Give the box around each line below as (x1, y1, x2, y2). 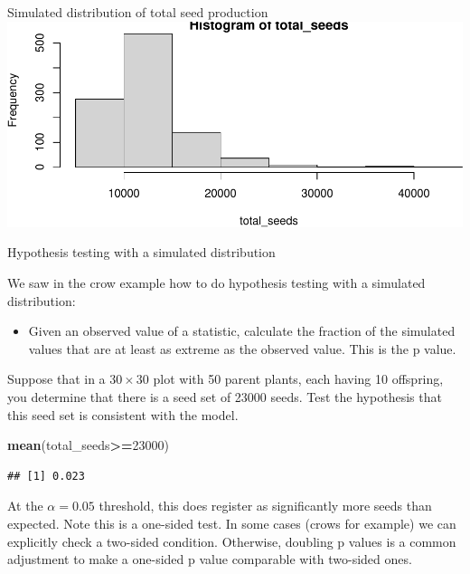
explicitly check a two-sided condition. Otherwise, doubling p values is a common (7, 531, 456, 550)
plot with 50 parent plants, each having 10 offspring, (153, 369, 444, 388)
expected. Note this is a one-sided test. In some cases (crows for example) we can (7, 513, 456, 532)
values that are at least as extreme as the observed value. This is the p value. (28, 339, 456, 358)
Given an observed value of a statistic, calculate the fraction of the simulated (28, 321, 456, 340)
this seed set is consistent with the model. (7, 405, 239, 424)
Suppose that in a (7, 369, 106, 388)
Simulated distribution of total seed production (7, 3, 268, 21)
